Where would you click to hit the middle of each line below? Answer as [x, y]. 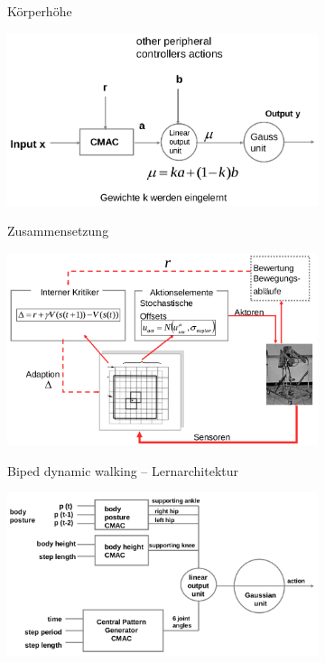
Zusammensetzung [58, 231]
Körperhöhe [40, 11]
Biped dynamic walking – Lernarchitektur [123, 470]
